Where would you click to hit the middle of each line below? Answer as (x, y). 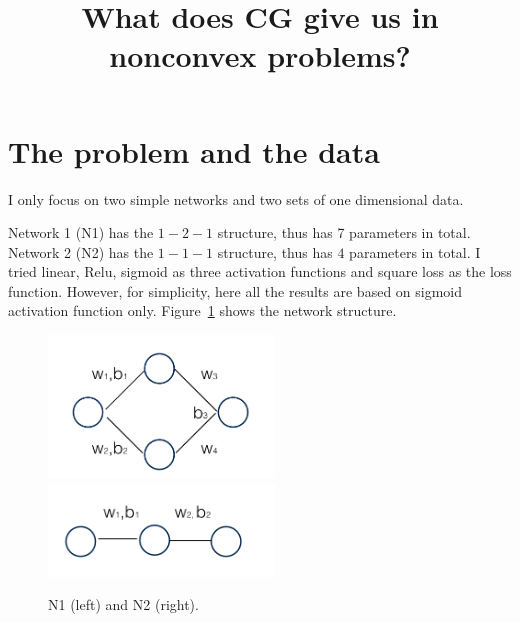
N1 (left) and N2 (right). (123, 604)
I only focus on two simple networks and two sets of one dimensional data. (236, 198)
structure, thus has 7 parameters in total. (344, 232)
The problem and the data (194, 150)
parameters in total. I (415, 251)
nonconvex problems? (260, 55)
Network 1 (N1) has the (81, 232)
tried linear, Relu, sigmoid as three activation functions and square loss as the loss (260, 271)
